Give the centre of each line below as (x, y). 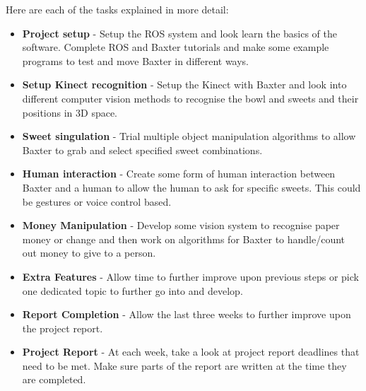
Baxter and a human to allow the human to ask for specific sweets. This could (191, 187)
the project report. (63, 328)
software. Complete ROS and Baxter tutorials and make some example (176, 47)
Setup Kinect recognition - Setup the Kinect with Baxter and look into (184, 84)
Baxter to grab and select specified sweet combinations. (142, 150)
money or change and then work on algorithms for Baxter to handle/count (184, 239)
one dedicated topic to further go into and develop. (132, 290)
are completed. (54, 379)
